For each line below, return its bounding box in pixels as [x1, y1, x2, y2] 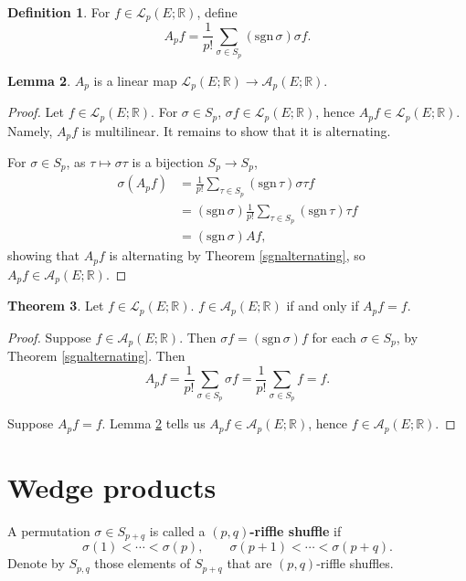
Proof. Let [7, 102, 64, 121]
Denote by [7, 554, 65, 573]
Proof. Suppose [7, 327, 91, 346]
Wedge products [7, 468, 217, 505]
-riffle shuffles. [316, 554, 394, 573]
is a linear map [93, 70, 177, 90]
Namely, [7, 121, 53, 140]
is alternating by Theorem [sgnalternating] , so [109, 246, 365, 265]
